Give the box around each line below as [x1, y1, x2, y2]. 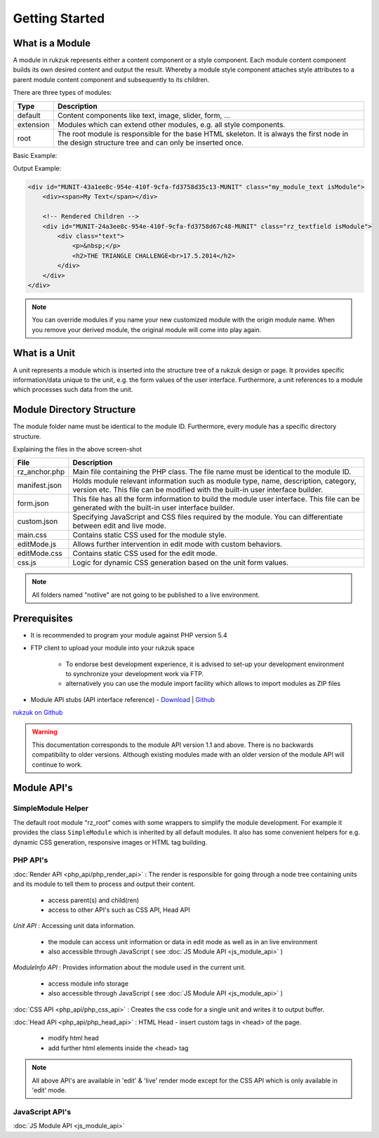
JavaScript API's [13, 1106, 72, 1116]
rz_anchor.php [17, 467, 65, 477]
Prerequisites [13, 612, 73, 624]
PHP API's [13, 855, 48, 865]
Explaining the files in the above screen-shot [13, 445, 142, 454]
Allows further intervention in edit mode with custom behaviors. [72, 539, 283, 549]
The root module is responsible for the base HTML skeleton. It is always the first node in [57, 128, 349, 138]
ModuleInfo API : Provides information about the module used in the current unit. [13, 963, 246, 972]
